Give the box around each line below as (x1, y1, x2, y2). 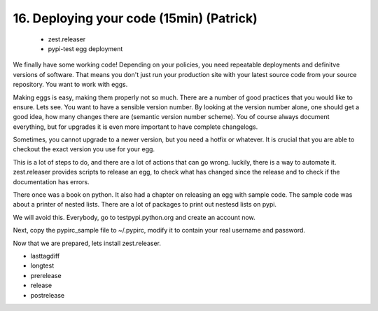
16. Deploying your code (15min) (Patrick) (13, 11, 258, 26)
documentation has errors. (13, 177, 90, 186)
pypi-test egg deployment (48, 44, 123, 53)
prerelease (30, 271, 62, 279)
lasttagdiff (30, 251, 60, 260)
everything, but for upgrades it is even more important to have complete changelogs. (13, 123, 258, 131)
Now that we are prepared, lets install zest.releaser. (13, 239, 161, 247)
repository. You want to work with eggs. (13, 81, 128, 89)
